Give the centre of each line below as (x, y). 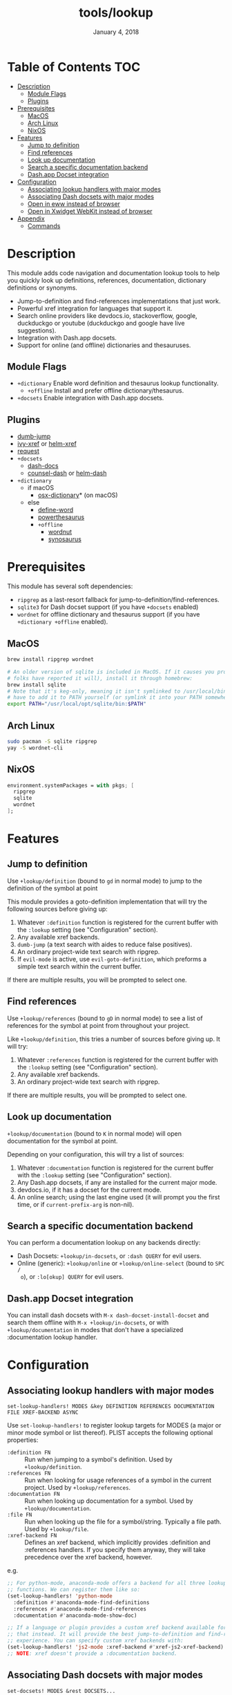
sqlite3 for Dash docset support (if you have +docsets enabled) (108, 607)
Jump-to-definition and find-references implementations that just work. (119, 301)
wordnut (60, 532)
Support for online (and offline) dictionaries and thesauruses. (104, 345)
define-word (56, 510)
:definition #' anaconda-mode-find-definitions (81, 1602)
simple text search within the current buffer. (79, 966)
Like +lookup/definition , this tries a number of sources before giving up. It (114, 1039)
